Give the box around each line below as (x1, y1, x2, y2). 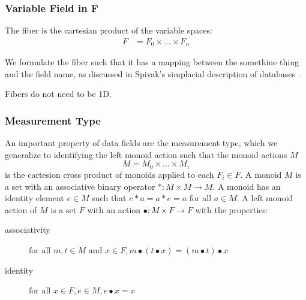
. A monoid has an (212, 180, 281, 192)
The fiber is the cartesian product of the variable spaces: (5, 24, 212, 37)
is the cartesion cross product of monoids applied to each (5, 168, 214, 180)
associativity (5, 223, 50, 236)
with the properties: (195, 203, 268, 216)
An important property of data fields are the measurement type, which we (5, 137, 278, 149)
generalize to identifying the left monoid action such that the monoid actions (5, 148, 287, 160)
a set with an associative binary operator (5, 180, 155, 192)
